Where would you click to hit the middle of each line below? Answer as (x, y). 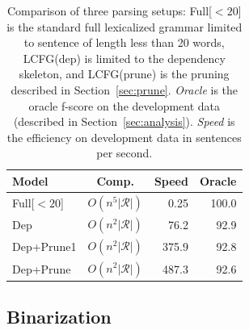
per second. (124, 153)
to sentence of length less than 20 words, (124, 42)
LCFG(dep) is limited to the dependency (124, 58)
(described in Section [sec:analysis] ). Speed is (124, 121)
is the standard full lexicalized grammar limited (124, 26)
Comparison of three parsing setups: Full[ (109, 10)
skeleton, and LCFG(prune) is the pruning (124, 74)
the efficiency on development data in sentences (124, 137)
